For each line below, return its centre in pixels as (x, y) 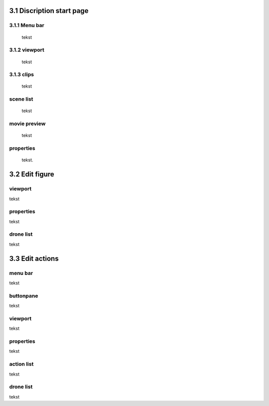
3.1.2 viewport (27, 50)
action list (21, 364)
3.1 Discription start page (49, 11)
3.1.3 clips (22, 75)
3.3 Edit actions (34, 258)
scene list (21, 99)
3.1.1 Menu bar (27, 25)
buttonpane (24, 295)
